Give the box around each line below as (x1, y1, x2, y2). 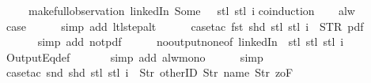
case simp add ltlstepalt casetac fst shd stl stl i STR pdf (6, 17, 364, 34)
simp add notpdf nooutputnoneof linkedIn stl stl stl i (37, 33, 344, 50)
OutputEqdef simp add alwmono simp (6, 48, 263, 65)
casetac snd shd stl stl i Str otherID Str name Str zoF (6, 64, 293, 81)
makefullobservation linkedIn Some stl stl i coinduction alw (28, 2, 355, 18)
